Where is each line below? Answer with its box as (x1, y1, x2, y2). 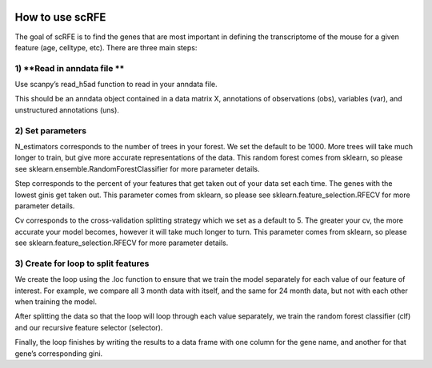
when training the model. (14, 297, 98, 307)
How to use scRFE (14, 10, 106, 24)
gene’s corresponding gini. (14, 348, 103, 358)
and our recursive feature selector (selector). (14, 322, 163, 332)
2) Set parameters (14, 125, 87, 136)
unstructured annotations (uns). (14, 105, 120, 115)
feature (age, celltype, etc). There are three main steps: (14, 42, 198, 52)
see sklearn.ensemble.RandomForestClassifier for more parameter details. (14, 164, 260, 173)
